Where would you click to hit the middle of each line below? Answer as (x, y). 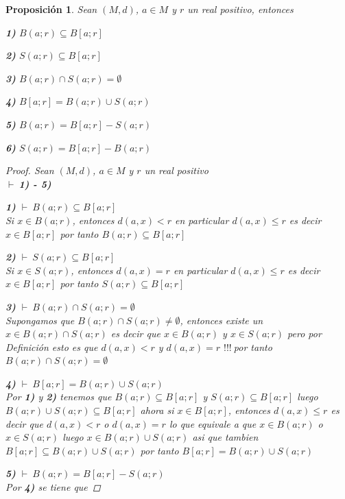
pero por (305, 333)
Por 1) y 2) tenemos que (59, 397)
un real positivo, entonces (240, 9)
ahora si (157, 410)
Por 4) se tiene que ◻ (53, 487)
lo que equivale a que (213, 423)
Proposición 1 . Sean (51, 9)
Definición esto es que (52, 346)
